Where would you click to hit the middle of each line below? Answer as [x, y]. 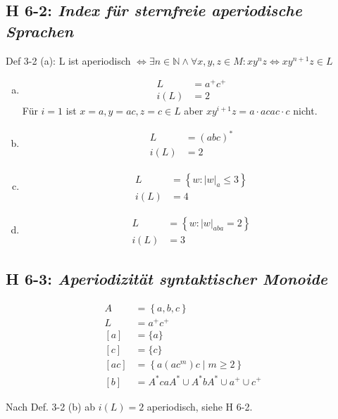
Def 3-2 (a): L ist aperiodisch [68, 60]
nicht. [305, 111]
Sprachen [40, 31]
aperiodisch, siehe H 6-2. [200, 406]
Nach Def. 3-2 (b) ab [50, 406]
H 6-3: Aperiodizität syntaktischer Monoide [167, 278]
